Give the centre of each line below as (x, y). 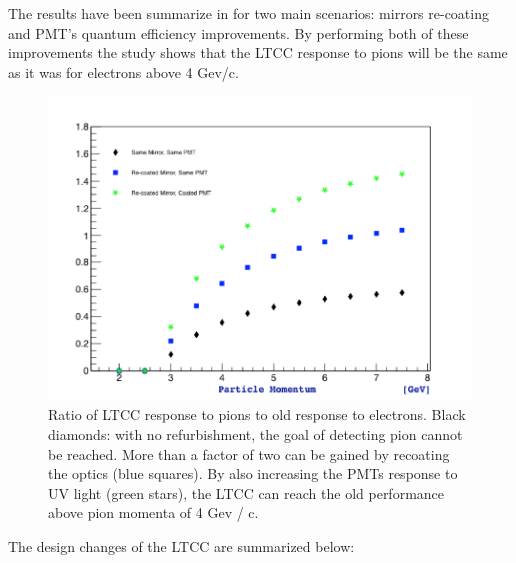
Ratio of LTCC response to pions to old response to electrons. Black (257, 414)
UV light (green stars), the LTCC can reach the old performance (246, 492)
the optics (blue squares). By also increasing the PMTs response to (253, 473)
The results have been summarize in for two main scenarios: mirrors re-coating (248, 13)
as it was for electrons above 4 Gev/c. (123, 71)
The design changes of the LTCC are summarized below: (181, 546)
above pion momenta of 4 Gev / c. (153, 512)
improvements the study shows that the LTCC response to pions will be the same (258, 52)
